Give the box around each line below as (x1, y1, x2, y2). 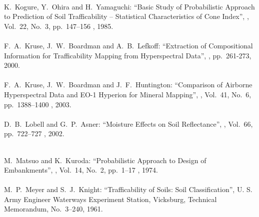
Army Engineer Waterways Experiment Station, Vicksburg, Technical (4, 194, 217, 204)
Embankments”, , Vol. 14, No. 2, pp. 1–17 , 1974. (4, 165, 158, 175)
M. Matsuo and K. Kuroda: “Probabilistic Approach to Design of (4, 155, 206, 165)
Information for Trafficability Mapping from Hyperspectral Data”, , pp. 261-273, (4, 50, 251, 60)
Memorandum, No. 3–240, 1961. (4, 204, 103, 214)
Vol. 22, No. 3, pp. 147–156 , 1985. (4, 20, 113, 31)
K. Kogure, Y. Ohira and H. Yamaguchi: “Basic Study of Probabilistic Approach (4, 1, 255, 11)
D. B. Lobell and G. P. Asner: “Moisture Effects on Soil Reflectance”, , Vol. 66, (4, 118, 253, 129)
